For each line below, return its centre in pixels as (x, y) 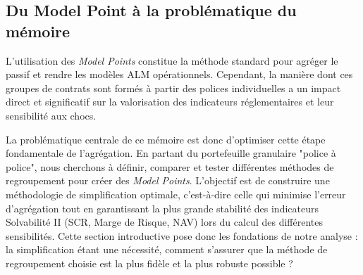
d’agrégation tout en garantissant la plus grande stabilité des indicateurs (162, 208)
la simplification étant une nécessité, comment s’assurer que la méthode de (167, 249)
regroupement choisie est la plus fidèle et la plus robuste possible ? (149, 263)
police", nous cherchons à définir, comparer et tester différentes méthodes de (170, 166)
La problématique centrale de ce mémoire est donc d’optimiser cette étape (166, 139)
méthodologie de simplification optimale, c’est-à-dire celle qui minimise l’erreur (176, 194)
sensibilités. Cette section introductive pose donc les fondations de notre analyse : (182, 235)
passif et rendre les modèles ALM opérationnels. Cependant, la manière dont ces (179, 74)
